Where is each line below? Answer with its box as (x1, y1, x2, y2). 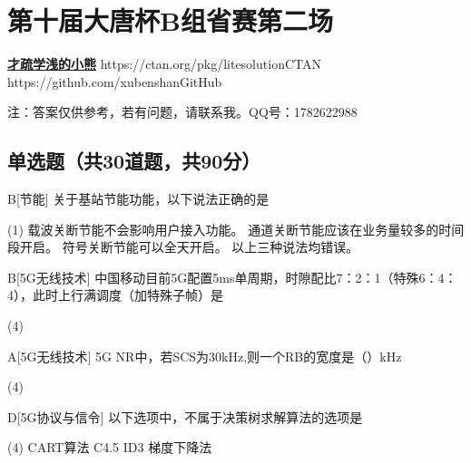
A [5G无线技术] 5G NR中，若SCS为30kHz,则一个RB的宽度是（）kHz (7, 346, 402, 365)
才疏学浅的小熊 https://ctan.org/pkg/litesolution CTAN (7, 54, 321, 73)
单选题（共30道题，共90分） (7, 147, 261, 175)
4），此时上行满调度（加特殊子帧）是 (7, 285, 223, 304)
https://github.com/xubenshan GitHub (7, 72, 222, 91)
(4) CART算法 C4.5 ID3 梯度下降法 (7, 438, 212, 457)
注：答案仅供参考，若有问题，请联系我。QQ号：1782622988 (7, 102, 358, 121)
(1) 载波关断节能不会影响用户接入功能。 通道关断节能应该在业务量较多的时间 (7, 219, 465, 238)
